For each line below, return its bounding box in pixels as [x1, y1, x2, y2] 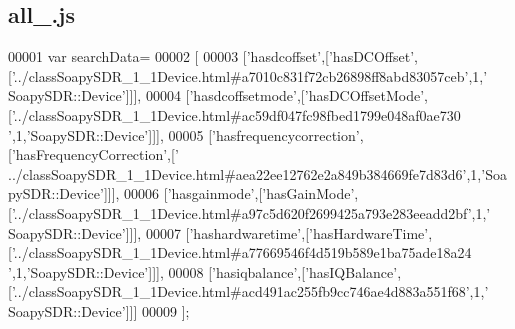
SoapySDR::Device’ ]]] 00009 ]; [8, 300, 190, 321]
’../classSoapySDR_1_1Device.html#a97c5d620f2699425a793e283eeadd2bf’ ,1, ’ [11, 202, 491, 223]
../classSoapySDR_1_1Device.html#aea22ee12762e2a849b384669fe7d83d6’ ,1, [8, 163, 482, 184]
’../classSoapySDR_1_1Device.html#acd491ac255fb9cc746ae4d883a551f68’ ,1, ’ [11, 281, 489, 302]
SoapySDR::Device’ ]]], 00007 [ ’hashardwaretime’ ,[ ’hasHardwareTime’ [8, 222, 429, 243]
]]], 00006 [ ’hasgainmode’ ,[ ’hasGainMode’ [103, 183, 355, 204]
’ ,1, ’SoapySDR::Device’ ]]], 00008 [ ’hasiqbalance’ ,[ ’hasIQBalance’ [8, 261, 398, 282]
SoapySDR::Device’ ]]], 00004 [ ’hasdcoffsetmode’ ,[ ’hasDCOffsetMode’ [8, 85, 425, 106]
